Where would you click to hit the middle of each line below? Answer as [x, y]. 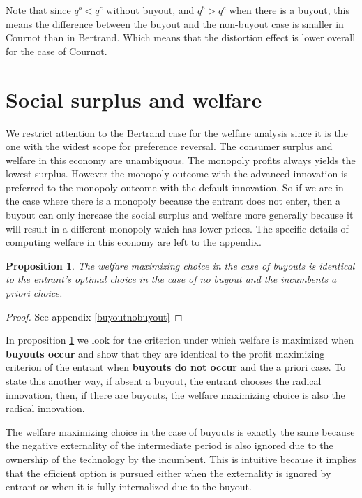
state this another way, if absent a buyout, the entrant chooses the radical [164, 381]
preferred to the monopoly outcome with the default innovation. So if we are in [175, 187]
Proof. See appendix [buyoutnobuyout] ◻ [94, 316]
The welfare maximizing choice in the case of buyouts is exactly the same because [180, 431]
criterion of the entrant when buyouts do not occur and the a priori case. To [176, 367]
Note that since [38, 10]
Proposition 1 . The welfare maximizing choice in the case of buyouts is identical [180, 265]
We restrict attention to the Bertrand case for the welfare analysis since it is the [177, 132]
